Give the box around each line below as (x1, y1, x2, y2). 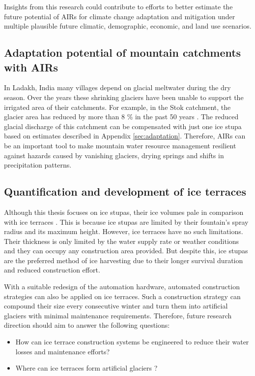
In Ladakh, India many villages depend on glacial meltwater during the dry (4, 82, 231, 93)
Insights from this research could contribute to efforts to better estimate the (4, 1, 233, 11)
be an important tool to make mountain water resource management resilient (4, 140, 236, 150)
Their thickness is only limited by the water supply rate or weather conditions (4, 236, 239, 246)
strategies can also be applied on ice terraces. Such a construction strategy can (4, 291, 241, 301)
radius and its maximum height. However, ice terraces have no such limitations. (4, 226, 243, 237)
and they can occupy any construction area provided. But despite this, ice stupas (4, 245, 248, 256)
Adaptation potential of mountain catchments (4, 45, 241, 60)
